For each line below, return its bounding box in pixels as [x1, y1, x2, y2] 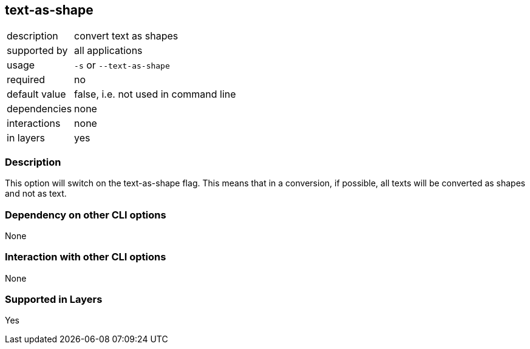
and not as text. [5, 188, 67, 199]
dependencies [7, 103, 72, 115]
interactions [7, 117, 61, 130]
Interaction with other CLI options [5, 251, 166, 263]
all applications [74, 44, 143, 57]
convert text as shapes [74, 30, 178, 42]
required [7, 73, 46, 86]
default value [7, 88, 66, 101]
